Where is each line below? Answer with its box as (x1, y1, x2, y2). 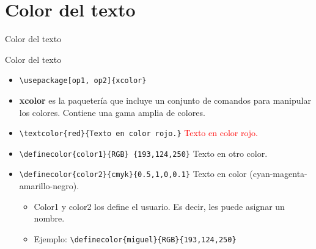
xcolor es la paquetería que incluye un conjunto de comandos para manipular (19, 93, 311, 106)
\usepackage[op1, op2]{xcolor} (19, 76, 147, 85)
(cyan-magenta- (249, 167, 307, 180)
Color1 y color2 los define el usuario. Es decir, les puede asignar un (34, 200, 285, 212)
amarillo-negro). (19, 179, 79, 192)
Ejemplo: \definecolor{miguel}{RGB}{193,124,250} (34, 232, 237, 245)
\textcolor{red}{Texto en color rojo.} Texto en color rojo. (19, 126, 258, 139)
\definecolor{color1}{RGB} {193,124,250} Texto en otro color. (19, 146, 268, 159)
